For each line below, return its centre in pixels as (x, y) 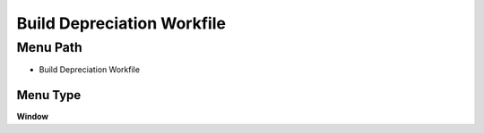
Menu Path (49, 47)
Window (33, 117)
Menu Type (49, 95)
